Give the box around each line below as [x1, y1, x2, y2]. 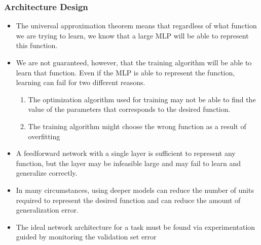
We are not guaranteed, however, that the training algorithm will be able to [16, 57, 252, 67]
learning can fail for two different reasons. [16, 77, 145, 88]
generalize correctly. [16, 168, 78, 178]
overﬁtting [28, 131, 60, 141]
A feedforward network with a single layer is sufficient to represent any [16, 148, 236, 158]
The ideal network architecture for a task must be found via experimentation [16, 221, 255, 232]
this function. [16, 40, 58, 51]
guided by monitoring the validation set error [16, 231, 157, 242]
